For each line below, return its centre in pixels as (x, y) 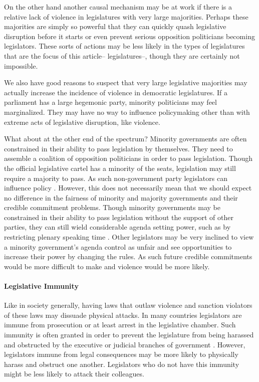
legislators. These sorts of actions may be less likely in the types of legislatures (124, 46)
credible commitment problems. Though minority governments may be (112, 207)
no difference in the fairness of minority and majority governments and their (121, 197)
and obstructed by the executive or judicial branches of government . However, (125, 344)
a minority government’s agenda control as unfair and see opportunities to (118, 246)
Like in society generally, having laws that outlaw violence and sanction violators (128, 305)
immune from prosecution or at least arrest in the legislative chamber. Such (120, 325)
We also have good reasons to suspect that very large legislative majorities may (126, 82)
